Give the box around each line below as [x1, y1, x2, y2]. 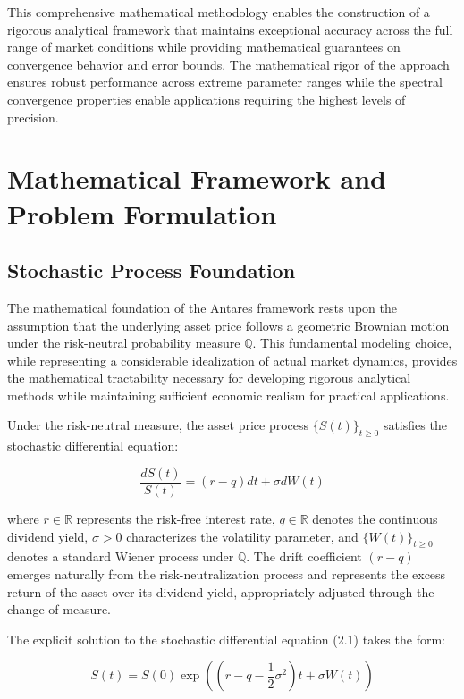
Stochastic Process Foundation [7, 257, 296, 284]
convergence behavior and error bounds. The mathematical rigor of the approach [7, 55, 450, 73]
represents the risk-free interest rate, [76, 509, 275, 527]
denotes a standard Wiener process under [7, 547, 234, 566]
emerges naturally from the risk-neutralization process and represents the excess [7, 564, 446, 583]
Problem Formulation [7, 195, 277, 232]
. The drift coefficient [246, 547, 362, 566]
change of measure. [7, 600, 111, 619]
